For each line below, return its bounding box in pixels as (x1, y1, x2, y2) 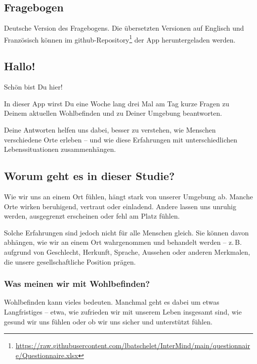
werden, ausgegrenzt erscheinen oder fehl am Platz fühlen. (4, 211, 180, 221)
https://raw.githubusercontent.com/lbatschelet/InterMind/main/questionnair (15, 340, 250, 351)
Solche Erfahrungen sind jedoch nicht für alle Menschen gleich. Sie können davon (4, 227, 249, 237)
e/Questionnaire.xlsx (15, 350, 79, 360)
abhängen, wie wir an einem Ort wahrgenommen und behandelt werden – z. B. (4, 237, 242, 247)
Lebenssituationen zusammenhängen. (4, 144, 116, 154)
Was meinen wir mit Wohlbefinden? (4, 277, 150, 290)
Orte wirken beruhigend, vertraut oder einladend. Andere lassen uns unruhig (4, 201, 237, 211)
